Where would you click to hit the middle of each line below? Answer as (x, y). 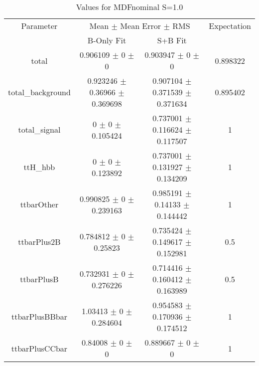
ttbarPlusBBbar (39, 316)
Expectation (230, 26)
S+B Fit (172, 40)
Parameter (39, 26)
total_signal (39, 129)
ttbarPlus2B (39, 242)
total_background (39, 92)
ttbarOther (39, 204)
